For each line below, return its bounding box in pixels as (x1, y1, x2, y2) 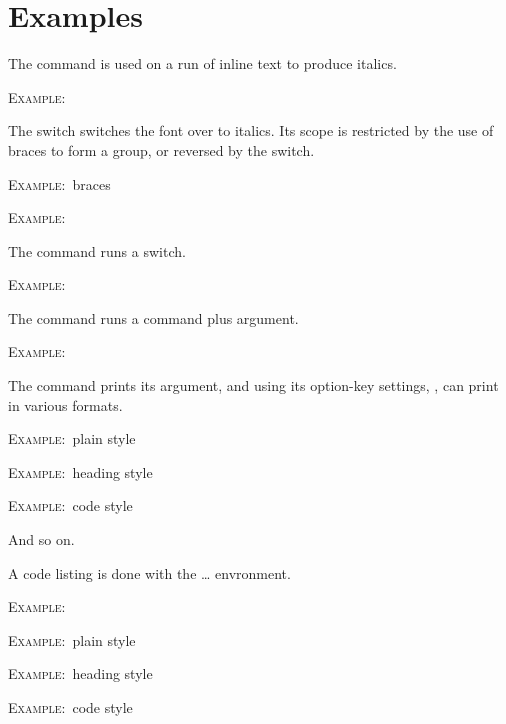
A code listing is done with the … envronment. (8, 562, 291, 583)
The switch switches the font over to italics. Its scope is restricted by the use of (8, 120, 494, 141)
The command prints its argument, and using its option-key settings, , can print (8, 375, 499, 396)
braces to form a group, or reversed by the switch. (8, 139, 315, 160)
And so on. (8, 529, 75, 550)
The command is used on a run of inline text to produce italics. (8, 53, 397, 74)
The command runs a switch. (8, 240, 186, 261)
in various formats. (8, 394, 123, 415)
